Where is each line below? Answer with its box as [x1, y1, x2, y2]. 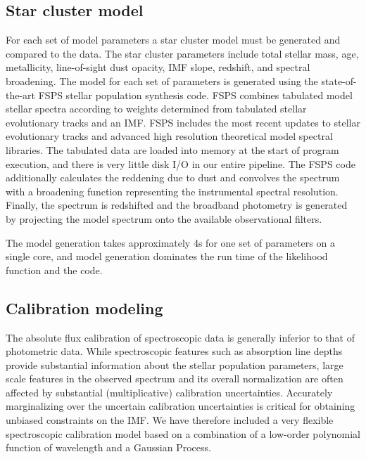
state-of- [321, 73, 357, 88]
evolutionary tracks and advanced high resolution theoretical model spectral [6, 129, 333, 143]
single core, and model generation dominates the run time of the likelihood [6, 249, 328, 264]
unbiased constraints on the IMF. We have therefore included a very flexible [6, 413, 334, 427]
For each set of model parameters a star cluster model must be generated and [6, 32, 341, 47]
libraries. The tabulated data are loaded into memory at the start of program [6, 142, 339, 157]
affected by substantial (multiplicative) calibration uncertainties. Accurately [6, 384, 333, 399]
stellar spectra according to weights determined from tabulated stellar [6, 101, 307, 116]
